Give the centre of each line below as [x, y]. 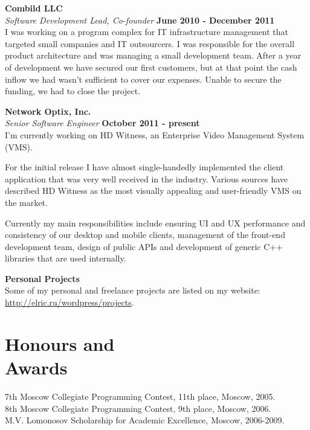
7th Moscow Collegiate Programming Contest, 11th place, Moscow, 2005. [140, 396]
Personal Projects [42, 278]
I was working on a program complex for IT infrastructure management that [147, 32]
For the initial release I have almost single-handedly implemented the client [144, 167]
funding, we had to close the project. [73, 91]
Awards [36, 367]
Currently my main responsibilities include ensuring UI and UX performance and [155, 223]
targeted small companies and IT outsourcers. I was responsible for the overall [150, 43]
